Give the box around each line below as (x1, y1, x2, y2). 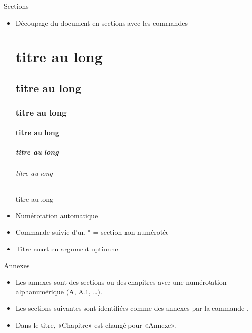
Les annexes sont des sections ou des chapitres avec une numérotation (15, 277, 227, 287)
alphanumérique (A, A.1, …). (15, 286, 102, 296)
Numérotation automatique (15, 210, 98, 220)
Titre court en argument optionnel (15, 243, 120, 253)
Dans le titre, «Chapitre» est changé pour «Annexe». (15, 319, 176, 330)
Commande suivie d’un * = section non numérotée (15, 227, 169, 237)
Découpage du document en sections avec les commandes (15, 17, 188, 28)
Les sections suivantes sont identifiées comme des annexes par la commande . (15, 303, 249, 313)
